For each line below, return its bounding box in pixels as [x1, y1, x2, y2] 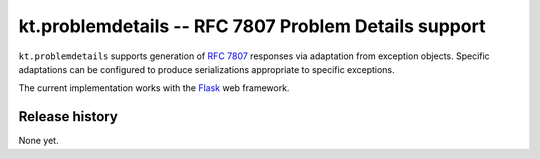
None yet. [18, 135, 59, 147]
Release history [18, 108, 119, 125]
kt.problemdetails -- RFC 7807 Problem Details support [18, 15, 486, 37]
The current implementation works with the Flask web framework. [18, 82, 290, 94]
